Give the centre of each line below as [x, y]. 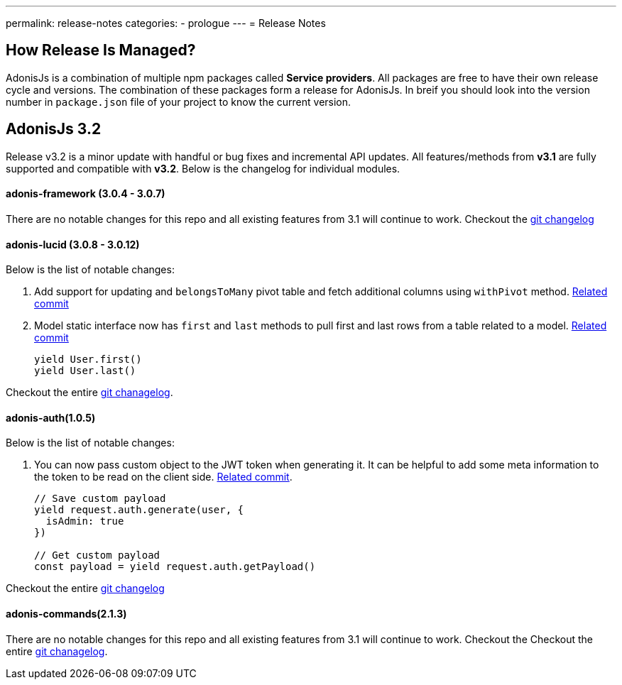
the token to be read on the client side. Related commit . [163, 477]
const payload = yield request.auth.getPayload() [175, 567]
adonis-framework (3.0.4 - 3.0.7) [86, 194]
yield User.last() [85, 371]
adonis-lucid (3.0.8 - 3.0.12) [73, 244]
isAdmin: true [85, 521]
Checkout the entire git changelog [85, 588]
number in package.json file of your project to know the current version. [179, 102]
